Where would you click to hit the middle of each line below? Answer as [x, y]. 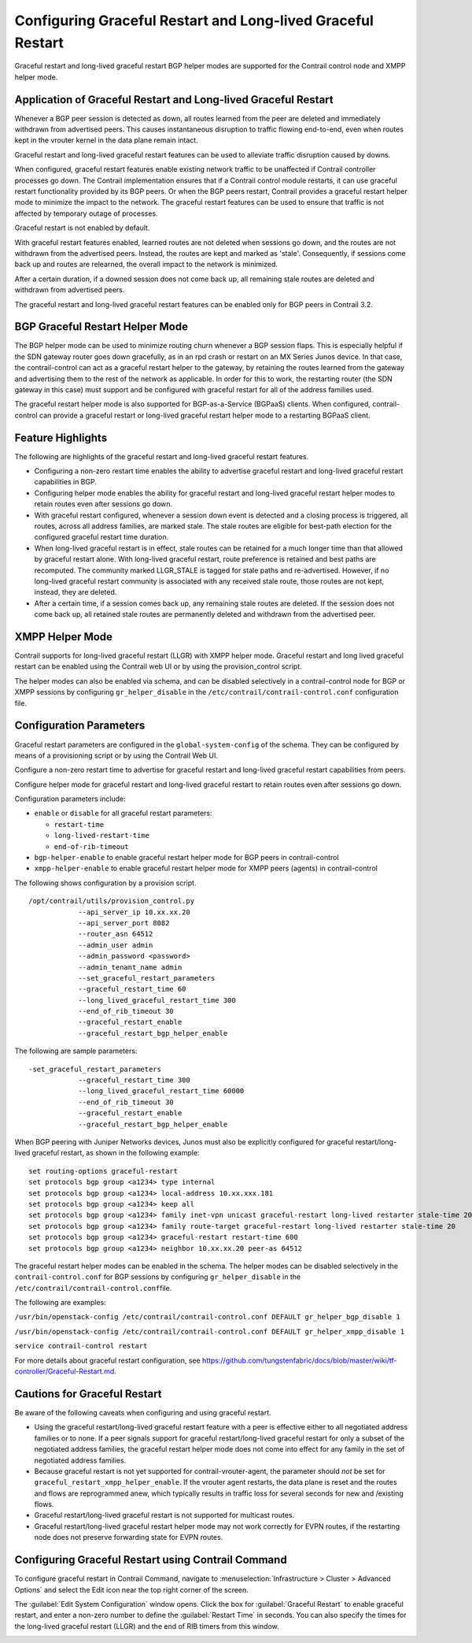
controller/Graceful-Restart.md [65, 1371]
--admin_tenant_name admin [130, 967]
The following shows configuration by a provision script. [105, 883]
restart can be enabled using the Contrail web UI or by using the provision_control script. [158, 666]
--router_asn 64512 [116, 934]
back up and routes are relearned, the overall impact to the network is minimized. [146, 265]
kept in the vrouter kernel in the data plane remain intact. [106, 140]
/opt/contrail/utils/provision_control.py [112, 901]
